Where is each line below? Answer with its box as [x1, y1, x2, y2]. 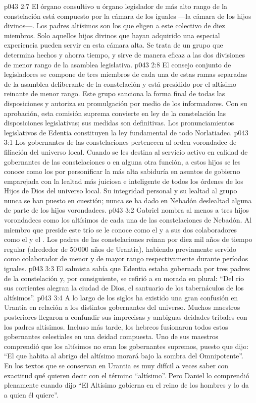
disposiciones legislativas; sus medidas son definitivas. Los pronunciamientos [4, 117, 234, 128]
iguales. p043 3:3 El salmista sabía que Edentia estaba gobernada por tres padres [4, 263, 250, 274]
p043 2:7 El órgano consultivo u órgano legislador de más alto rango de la [4, 1, 227, 11]
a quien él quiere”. [4, 389, 58, 400]
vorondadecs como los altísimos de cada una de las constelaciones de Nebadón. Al [4, 215, 252, 225]
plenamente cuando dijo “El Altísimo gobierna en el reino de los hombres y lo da [4, 380, 249, 390]
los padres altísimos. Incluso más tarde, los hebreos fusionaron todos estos [4, 321, 228, 332]
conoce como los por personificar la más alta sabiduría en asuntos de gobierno [4, 166, 240, 176]
